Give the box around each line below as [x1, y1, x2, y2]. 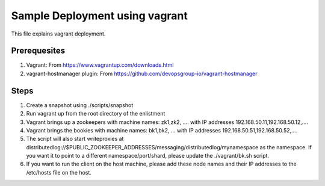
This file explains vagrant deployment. [11, 30, 106, 37]
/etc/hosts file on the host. [26, 169, 91, 176]
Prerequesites [11, 46, 66, 56]
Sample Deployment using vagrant [11, 9, 188, 22]
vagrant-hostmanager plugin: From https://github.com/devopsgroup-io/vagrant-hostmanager [26, 70, 258, 77]
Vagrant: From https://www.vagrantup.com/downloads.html [26, 61, 174, 69]
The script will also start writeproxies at [26, 135, 124, 143]
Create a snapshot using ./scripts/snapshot [26, 101, 134, 108]
